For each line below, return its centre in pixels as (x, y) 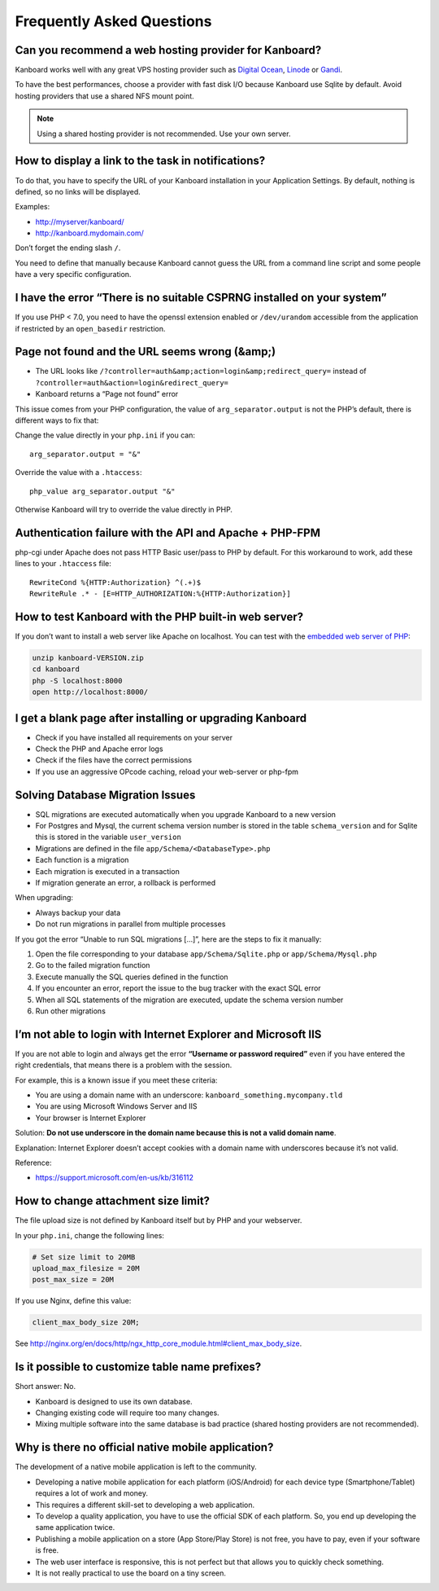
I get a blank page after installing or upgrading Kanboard (161, 718)
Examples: (33, 207)
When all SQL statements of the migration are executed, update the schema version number (189, 1000)
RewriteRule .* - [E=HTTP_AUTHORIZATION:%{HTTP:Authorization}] (161, 594)
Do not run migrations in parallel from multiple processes (130, 924)
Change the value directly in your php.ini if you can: (105, 435)
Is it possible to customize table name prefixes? (138, 1367)
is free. (47, 1550)
